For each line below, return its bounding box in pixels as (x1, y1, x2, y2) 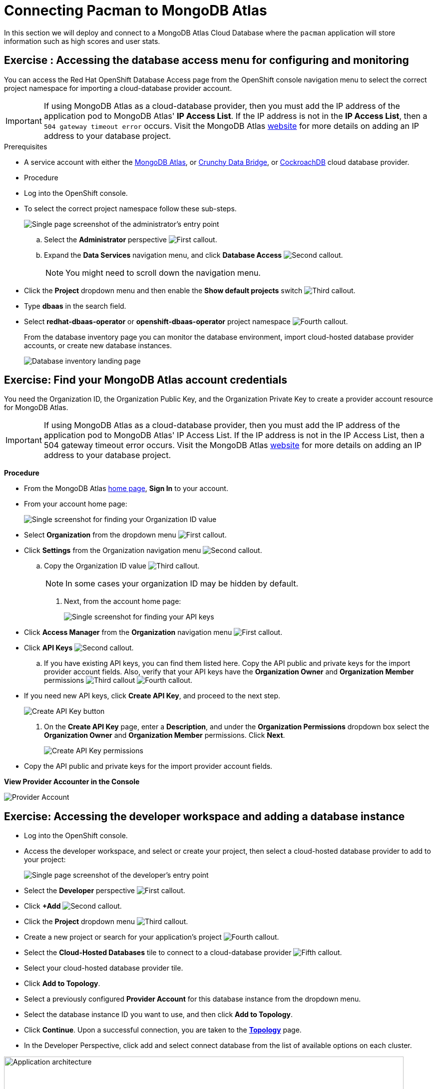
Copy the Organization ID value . (44, 561, 200, 570)
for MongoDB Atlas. (4, 403, 68, 412)
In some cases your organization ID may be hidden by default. (65, 578, 299, 589)
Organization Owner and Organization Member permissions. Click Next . (44, 731, 285, 740)
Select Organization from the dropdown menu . (24, 531, 227, 540)
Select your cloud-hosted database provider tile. (24, 964, 183, 973)
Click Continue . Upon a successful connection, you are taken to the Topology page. (24, 1026, 302, 1035)
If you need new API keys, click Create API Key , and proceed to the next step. (24, 691, 281, 700)
